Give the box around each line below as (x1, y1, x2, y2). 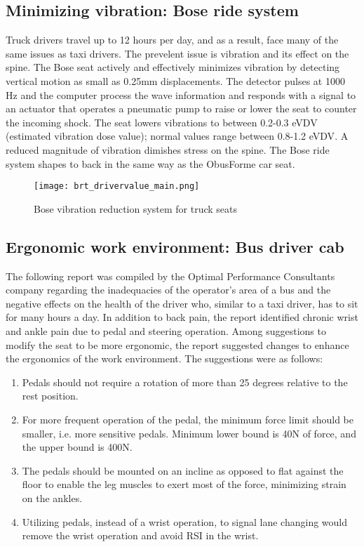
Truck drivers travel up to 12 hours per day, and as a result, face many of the (6, 32, 339, 47)
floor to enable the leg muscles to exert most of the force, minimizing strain (22, 477, 346, 492)
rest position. (22, 388, 79, 403)
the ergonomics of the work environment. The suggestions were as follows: (6, 351, 323, 366)
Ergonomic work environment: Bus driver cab (6, 235, 344, 257)
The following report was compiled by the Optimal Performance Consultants (6, 268, 335, 283)
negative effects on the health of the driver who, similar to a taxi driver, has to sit (6, 296, 358, 310)
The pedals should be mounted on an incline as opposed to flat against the (22, 463, 344, 477)
